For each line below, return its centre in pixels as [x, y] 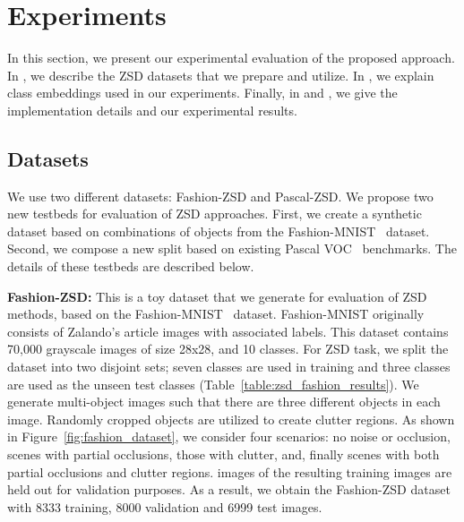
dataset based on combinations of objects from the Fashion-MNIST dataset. [219, 231]
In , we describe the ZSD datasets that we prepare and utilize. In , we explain [221, 75]
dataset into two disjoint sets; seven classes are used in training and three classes [229, 367]
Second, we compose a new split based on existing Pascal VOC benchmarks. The [232, 248]
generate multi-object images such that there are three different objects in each [224, 402]
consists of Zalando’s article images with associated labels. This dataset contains [228, 331]
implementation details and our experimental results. [152, 110]
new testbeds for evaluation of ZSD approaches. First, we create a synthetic [215, 214]
